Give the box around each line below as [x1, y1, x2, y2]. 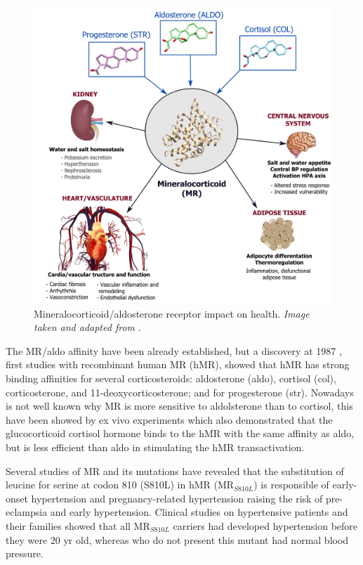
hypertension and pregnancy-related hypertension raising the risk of [31, 491, 323, 505]
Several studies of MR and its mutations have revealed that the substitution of [6, 463, 344, 478]
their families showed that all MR [6, 518, 150, 533]
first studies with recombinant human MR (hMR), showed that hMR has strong [6, 357, 350, 372]
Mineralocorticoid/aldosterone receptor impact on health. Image [34, 306, 310, 320]
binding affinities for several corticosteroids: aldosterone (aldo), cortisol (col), [6, 370, 336, 385]
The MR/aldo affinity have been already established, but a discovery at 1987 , [6, 343, 342, 358]
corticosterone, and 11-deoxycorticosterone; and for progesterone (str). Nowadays [6, 384, 354, 399]
